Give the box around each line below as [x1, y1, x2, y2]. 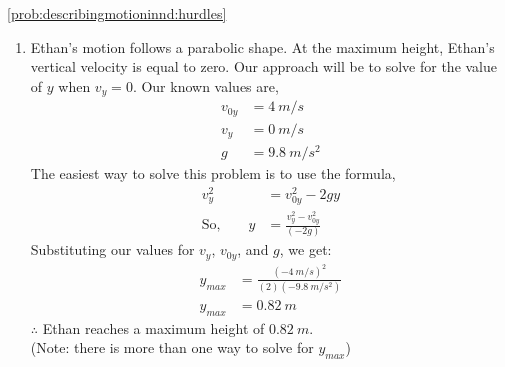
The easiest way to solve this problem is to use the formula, [30, 163, 396, 184]
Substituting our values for [30, 239, 195, 260]
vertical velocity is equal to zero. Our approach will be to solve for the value [30, 56, 498, 77]
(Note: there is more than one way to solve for [30, 337, 314, 358]
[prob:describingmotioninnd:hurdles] [7, 3, 227, 23]
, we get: [279, 239, 332, 260]
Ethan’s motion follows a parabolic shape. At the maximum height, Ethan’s [30, 36, 495, 57]
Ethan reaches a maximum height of [42, 317, 265, 338]
